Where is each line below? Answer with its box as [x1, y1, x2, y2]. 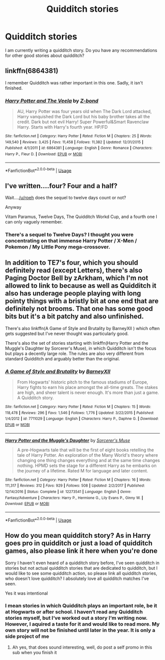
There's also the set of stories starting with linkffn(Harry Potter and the [5, 340, 149, 346]
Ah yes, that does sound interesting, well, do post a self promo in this [12, 644, 152, 650]
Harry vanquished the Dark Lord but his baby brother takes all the [17, 114, 150, 120]
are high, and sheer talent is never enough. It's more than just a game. [17, 389, 159, 396]
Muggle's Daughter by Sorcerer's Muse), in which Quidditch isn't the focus [5, 345, 157, 351]
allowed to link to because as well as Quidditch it [5, 281, 157, 290]
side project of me [5, 633, 49, 640]
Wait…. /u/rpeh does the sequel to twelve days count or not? [5, 195, 126, 201]
